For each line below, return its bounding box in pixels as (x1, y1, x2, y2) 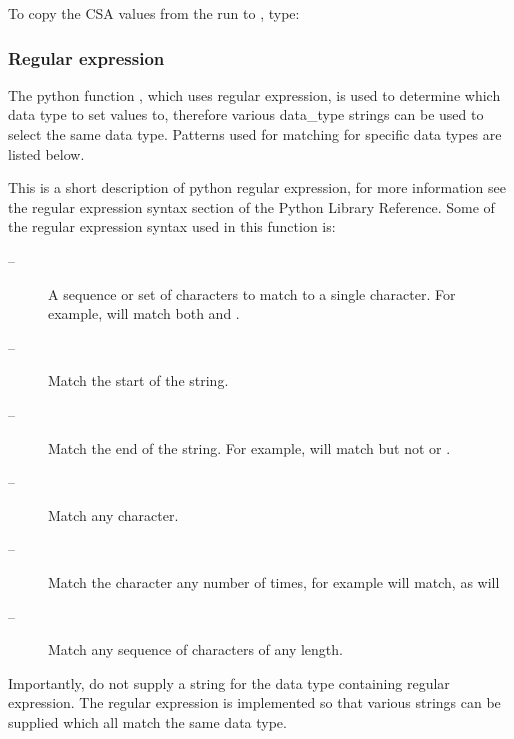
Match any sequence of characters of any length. (48, 639, 343, 660)
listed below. (8, 143, 85, 164)
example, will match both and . (48, 303, 240, 324)
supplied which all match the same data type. (8, 711, 287, 732)
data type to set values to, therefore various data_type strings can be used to (8, 104, 484, 125)
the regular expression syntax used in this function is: (8, 216, 336, 237)
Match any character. (48, 504, 179, 525)
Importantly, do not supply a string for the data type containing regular (8, 672, 450, 693)
